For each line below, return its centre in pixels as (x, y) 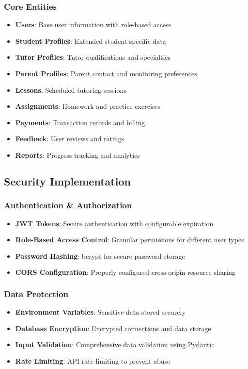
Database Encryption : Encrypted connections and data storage (113, 328)
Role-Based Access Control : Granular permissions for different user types (130, 240)
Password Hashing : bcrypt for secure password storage (100, 256)
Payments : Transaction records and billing (80, 122)
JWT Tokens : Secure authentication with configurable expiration (114, 223)
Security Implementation (67, 181)
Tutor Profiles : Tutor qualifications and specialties (93, 57)
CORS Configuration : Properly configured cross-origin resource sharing (125, 272)
